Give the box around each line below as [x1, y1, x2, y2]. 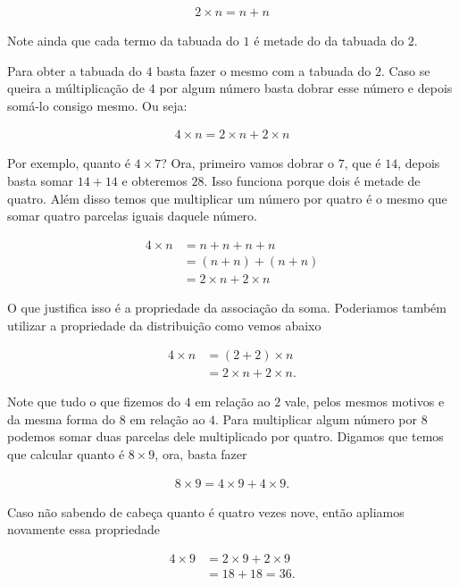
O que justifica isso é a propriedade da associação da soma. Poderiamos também [7, 297, 446, 316]
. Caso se [380, 61, 430, 80]
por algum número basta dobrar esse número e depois [159, 79, 453, 97]
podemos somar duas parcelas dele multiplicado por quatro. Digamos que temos [7, 427, 444, 446]
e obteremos [121, 172, 188, 190]
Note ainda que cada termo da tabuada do [7, 31, 239, 50]
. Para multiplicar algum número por [215, 409, 417, 428]
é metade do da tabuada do [254, 31, 405, 50]
